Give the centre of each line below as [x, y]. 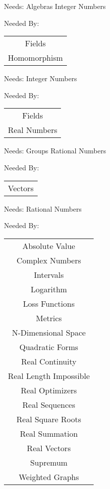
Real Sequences [49, 404]
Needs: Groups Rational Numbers [55, 151]
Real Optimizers [49, 390]
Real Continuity [49, 361]
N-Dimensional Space [49, 332]
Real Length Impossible [49, 375]
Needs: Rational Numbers [43, 208]
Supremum [49, 462]
